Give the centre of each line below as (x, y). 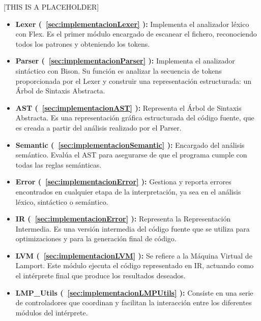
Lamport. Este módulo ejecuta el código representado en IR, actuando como (135, 265)
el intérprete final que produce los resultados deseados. (100, 276)
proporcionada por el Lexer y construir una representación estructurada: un (134, 81)
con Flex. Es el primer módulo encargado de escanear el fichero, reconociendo (136, 34)
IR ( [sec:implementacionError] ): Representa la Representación (123, 219)
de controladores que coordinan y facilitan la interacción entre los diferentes (134, 302)
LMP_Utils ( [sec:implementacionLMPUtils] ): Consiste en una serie (134, 292)
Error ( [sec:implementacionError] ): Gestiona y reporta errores (123, 182)
